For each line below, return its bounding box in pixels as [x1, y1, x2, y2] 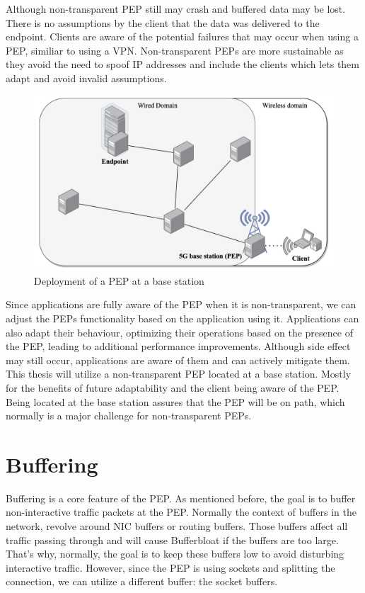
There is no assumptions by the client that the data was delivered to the [6, 15, 320, 30]
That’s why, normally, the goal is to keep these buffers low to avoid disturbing [6, 546, 344, 561]
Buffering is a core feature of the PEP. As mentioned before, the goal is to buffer [6, 490, 356, 505]
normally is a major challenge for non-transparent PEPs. [6, 408, 252, 423]
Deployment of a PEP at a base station [34, 273, 204, 288]
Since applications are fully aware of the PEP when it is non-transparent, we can [6, 297, 357, 312]
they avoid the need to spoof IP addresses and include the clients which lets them [6, 57, 359, 72]
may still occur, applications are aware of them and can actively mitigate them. [6, 352, 350, 367]
